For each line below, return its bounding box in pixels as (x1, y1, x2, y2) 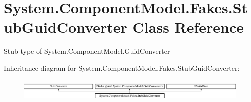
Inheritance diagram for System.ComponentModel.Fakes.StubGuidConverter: (4, 62, 240, 73)
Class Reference (132, 17, 244, 37)
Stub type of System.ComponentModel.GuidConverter (4, 46, 170, 56)
